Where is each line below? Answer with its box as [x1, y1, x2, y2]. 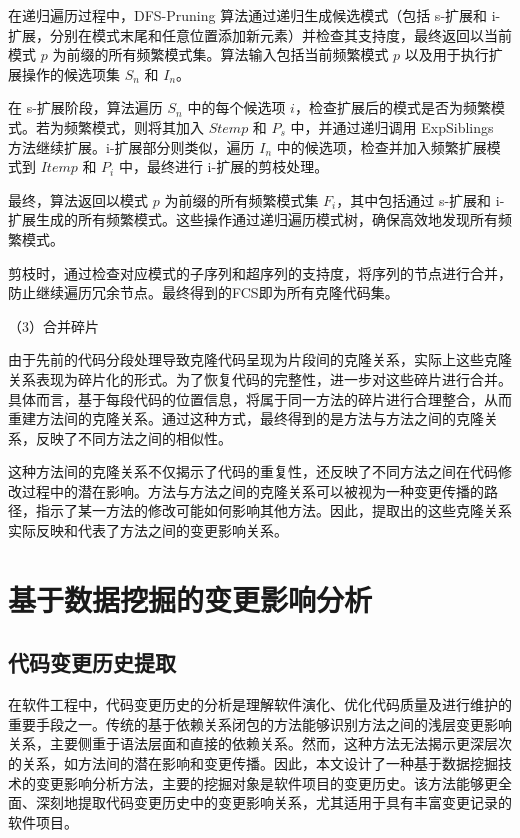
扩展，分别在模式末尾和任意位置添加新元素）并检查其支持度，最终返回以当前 [8, 24, 512, 45]
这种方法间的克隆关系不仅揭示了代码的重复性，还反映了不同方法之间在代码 [8, 461, 498, 482]
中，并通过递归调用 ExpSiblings [290, 116, 494, 137]
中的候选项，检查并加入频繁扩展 [276, 136, 487, 157]
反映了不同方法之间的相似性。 [35, 427, 232, 448]
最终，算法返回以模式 [8, 189, 148, 210]
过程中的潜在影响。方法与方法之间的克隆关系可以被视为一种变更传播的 [21, 480, 484, 501]
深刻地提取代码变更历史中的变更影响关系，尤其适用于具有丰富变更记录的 [35, 792, 512, 813]
